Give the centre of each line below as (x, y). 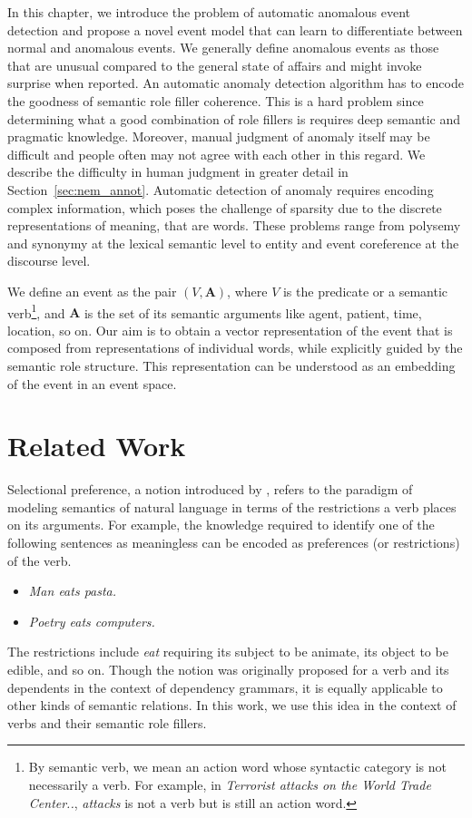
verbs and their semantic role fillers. (107, 722)
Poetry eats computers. (92, 621)
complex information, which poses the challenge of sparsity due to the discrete (225, 207)
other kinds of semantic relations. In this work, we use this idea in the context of (232, 705)
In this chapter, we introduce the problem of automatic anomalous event (209, 12)
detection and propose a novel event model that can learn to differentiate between (235, 29)
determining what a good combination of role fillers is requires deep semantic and (234, 118)
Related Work (97, 446)
